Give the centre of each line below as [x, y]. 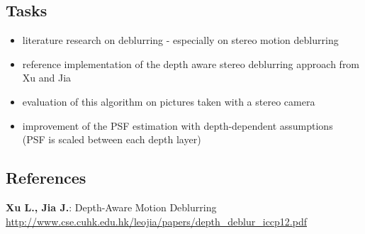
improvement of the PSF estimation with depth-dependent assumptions [178, 125]
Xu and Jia [47, 78]
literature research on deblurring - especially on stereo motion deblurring [180, 40]
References [46, 178]
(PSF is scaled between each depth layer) [112, 139]
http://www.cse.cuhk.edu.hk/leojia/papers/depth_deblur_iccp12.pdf [156, 221]
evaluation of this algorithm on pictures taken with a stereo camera [169, 101]
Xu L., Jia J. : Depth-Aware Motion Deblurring [111, 207]
